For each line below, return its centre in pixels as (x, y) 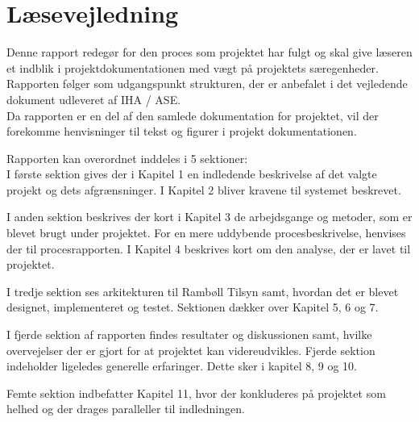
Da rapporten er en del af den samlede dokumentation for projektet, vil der (193, 115)
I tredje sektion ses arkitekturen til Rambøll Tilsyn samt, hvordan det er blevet (203, 291)
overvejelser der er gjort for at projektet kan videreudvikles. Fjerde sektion (191, 350)
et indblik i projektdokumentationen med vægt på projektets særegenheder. (193, 67)
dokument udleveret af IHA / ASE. (94, 99)
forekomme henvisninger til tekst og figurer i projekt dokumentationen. (182, 131)
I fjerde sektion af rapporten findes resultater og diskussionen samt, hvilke (189, 334)
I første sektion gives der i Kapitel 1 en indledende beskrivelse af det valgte (192, 174)
